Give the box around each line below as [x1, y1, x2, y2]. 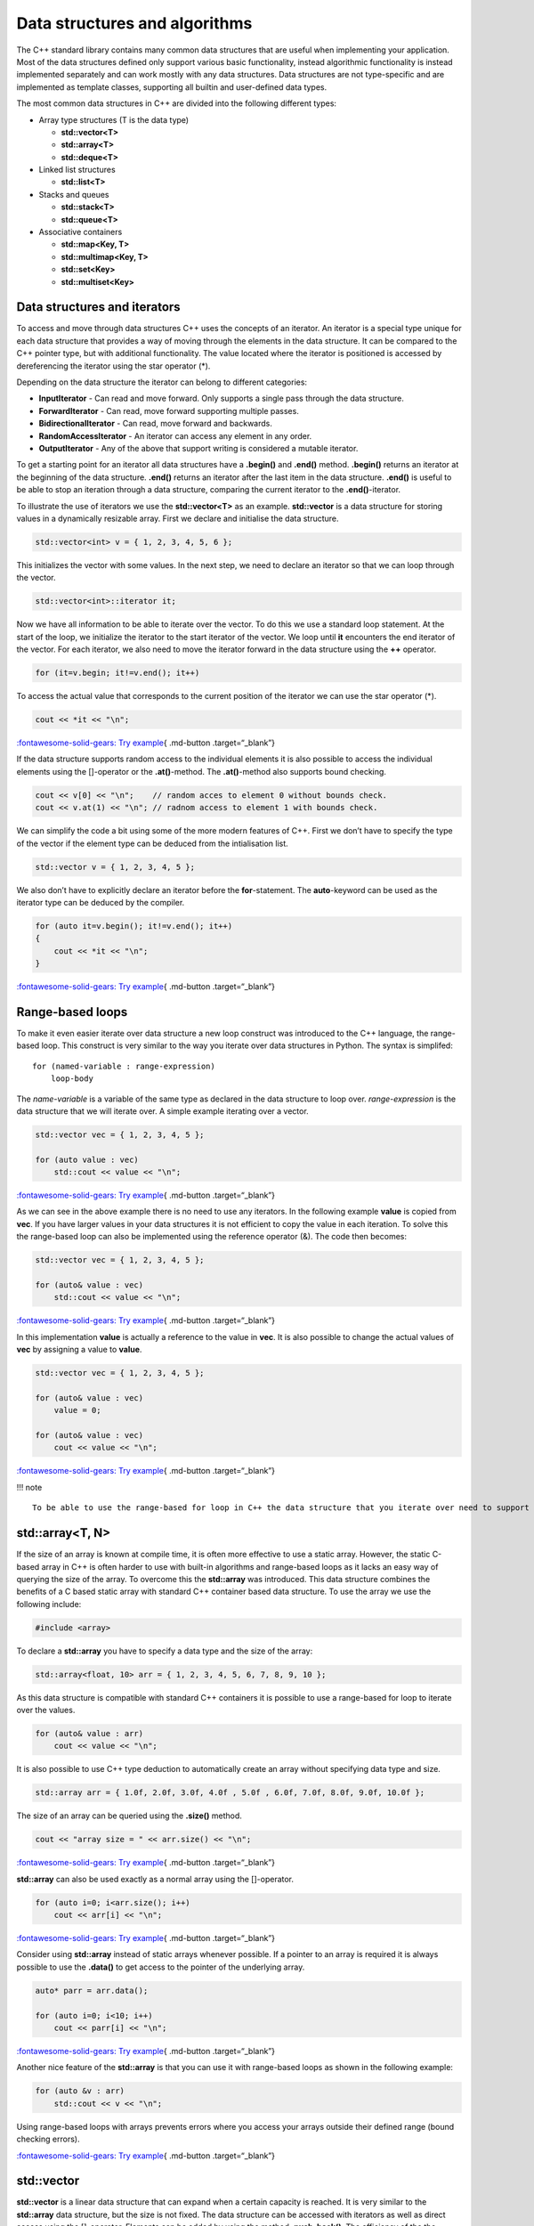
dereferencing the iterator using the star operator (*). [16, 361, 211, 371]
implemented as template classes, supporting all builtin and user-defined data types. [16, 81, 328, 93]
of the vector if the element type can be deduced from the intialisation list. [16, 838, 288, 849]
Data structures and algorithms [16, 13, 253, 33]
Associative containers [38, 227, 123, 238]
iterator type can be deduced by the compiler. [16, 897, 185, 907]
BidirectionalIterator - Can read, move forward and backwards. [38, 418, 273, 429]
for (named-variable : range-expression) [32, 1060, 215, 1071]
